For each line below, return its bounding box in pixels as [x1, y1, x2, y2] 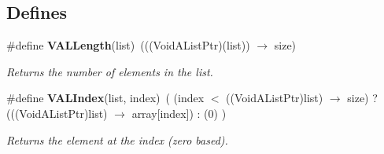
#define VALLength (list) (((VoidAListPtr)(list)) [6, 37, 250, 53]
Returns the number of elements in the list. [6, 63, 213, 79]
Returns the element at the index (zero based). [6, 131, 228, 148]
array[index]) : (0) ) [131, 104, 227, 121]
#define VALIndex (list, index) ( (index [6, 90, 205, 106]
